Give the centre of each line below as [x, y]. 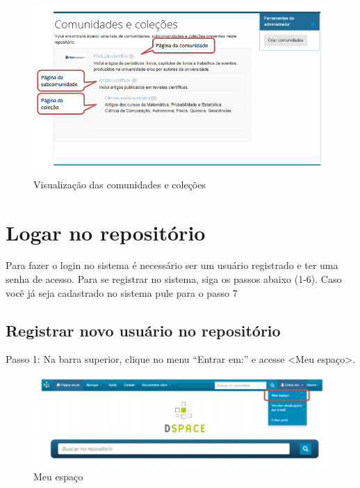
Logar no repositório [106, 232]
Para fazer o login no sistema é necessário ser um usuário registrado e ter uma [172, 265]
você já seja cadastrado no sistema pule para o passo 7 [122, 292]
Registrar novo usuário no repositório [143, 330]
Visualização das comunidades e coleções [120, 184]
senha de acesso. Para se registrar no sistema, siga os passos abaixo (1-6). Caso [174, 279]
